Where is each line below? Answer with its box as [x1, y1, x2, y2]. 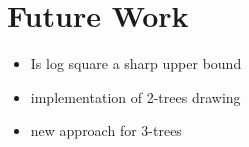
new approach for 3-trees [30, 120, 182, 141]
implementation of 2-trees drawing [30, 86, 241, 107]
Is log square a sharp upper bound [30, 53, 242, 74]
